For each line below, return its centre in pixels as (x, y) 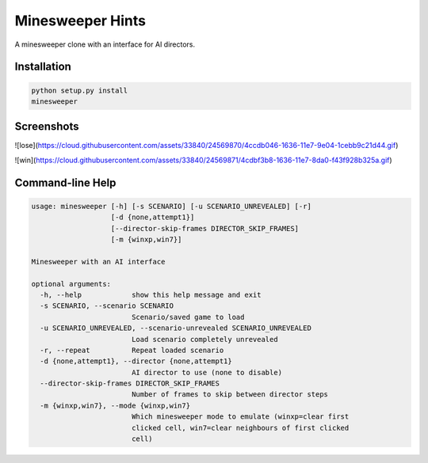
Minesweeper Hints (80, 21)
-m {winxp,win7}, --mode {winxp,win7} (115, 405)
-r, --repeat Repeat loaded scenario (132, 350)
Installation (43, 67)
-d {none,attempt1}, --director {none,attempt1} (136, 361)
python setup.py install (80, 90)
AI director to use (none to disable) (207, 372)
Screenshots (47, 127)
